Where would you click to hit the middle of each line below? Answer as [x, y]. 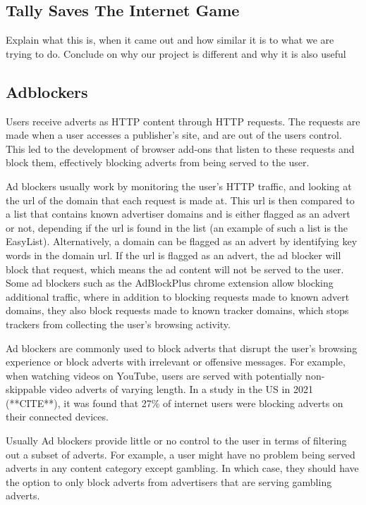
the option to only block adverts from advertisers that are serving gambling [169, 481]
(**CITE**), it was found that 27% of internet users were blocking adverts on [175, 403]
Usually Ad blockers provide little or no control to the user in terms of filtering [176, 441]
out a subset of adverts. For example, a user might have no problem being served [181, 454]
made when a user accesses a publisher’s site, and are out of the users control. [174, 135]
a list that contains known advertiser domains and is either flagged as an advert [178, 214]
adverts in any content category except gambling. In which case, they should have [182, 468]
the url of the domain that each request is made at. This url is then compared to [180, 200]
